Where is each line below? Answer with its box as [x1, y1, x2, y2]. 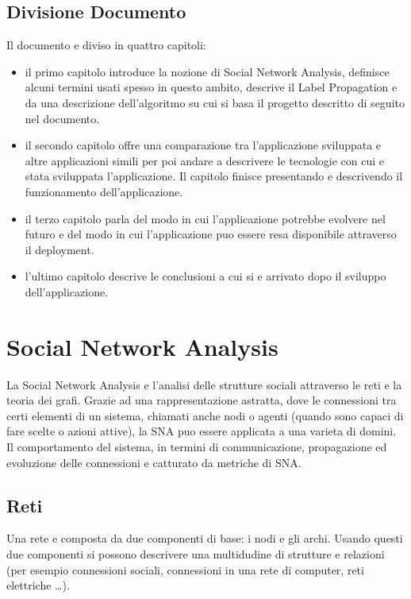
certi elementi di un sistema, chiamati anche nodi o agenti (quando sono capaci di [6, 407, 404, 423]
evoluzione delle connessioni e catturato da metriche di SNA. [6, 454, 302, 470]
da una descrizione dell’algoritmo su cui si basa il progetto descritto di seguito [25, 94, 405, 110]
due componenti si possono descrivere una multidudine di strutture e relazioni [6, 546, 385, 562]
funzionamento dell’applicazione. [25, 183, 183, 199]
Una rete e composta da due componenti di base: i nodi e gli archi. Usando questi [6, 530, 403, 547]
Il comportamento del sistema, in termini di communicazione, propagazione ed [6, 439, 387, 455]
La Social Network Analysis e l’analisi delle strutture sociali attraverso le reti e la [6, 376, 402, 392]
